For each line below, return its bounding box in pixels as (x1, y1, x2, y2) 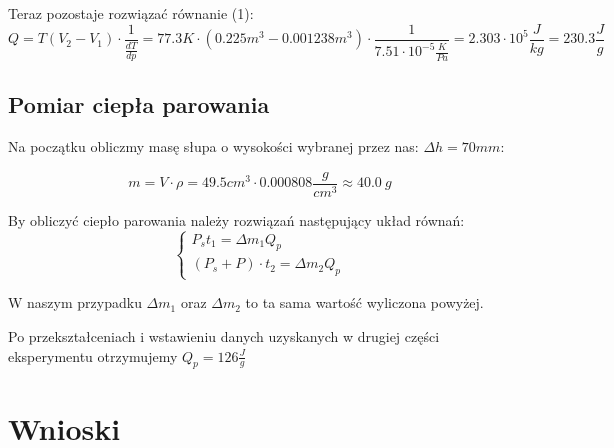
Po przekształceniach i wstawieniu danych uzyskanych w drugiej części (8, 326, 440, 347)
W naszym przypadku (8, 292, 142, 313)
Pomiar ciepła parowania (8, 89, 270, 120)
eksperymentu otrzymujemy (8, 345, 178, 366)
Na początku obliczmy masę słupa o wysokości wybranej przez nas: (8, 136, 419, 157)
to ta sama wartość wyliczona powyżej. (245, 292, 484, 313)
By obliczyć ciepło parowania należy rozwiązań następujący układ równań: (8, 209, 465, 230)
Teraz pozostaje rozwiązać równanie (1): (8, 3, 254, 23)
